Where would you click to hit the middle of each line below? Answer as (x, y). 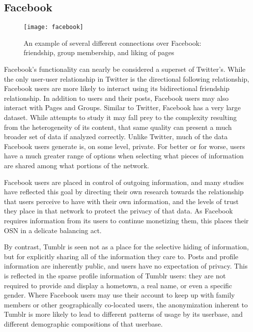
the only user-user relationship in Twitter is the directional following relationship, (127, 78)
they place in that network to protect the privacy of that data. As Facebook (118, 211)
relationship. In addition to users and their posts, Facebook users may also (116, 98)
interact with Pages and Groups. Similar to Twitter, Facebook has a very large (123, 107)
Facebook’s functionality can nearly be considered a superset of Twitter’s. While (125, 69)
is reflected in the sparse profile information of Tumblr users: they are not (115, 275)
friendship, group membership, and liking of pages (99, 52)
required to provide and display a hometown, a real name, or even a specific (118, 285)
